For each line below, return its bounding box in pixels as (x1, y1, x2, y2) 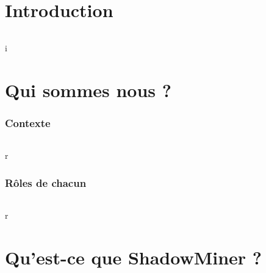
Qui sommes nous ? (5, 77, 171, 102)
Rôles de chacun (5, 175, 87, 190)
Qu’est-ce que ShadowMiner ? (5, 245, 262, 270)
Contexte (5, 115, 51, 130)
